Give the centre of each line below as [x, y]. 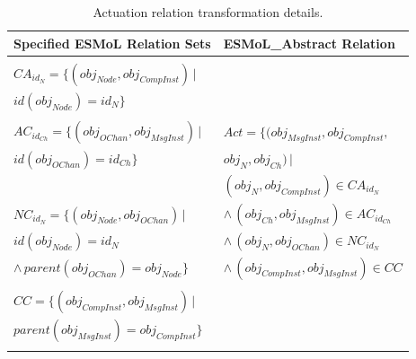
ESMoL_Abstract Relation [309, 43]
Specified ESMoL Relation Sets [112, 43]
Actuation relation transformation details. [208, 12]
